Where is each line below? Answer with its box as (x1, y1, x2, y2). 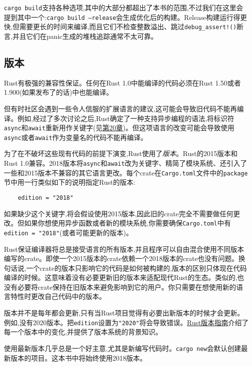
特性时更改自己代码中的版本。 (10, 291, 106, 301)
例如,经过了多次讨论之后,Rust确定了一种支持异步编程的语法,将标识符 (17, 113, 235, 123)
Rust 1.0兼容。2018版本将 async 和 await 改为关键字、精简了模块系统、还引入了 (4, 158, 247, 168)
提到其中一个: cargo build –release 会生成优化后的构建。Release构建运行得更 (4, 12, 247, 22)
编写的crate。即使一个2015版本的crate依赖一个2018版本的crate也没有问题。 (4, 253, 239, 263)
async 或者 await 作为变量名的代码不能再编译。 (4, 132, 148, 142)
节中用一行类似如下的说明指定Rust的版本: (4, 177, 135, 187)
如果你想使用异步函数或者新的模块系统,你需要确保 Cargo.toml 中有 (24, 218, 231, 228)
